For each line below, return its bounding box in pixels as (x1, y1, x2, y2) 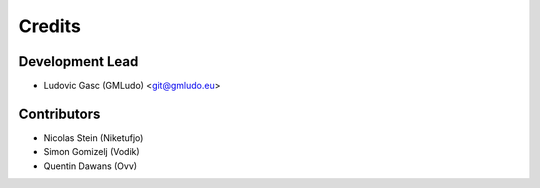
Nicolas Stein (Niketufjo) (43, 131, 144, 144)
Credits (18, 15, 82, 37)
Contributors (18, 105, 101, 122)
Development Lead (18, 53, 139, 70)
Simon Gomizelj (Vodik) (43, 146, 140, 158)
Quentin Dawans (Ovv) (43, 160, 138, 172)
